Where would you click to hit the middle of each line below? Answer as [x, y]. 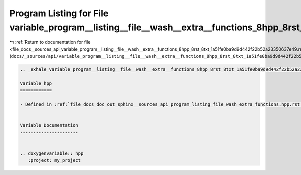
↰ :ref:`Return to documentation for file [50, 42]
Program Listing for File [59, 13]
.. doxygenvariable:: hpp [52, 153]
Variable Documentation [49, 126]
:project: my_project [54, 161]
